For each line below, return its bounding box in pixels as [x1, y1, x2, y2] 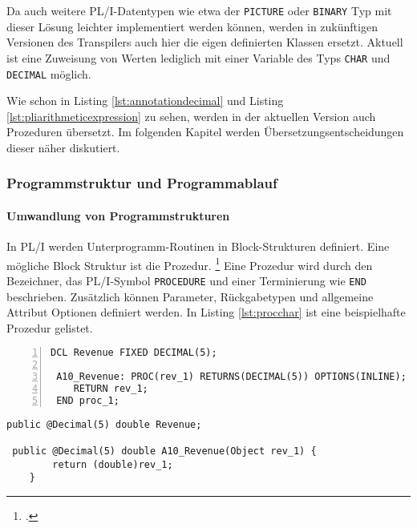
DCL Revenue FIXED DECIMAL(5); [51, 347, 217, 359]
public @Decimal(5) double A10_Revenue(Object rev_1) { [12, 445, 317, 457]
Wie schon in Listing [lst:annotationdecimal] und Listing [6, 92, 284, 109]
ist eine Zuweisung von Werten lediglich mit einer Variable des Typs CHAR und [6, 49, 391, 66]
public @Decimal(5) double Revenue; [6, 418, 202, 430]
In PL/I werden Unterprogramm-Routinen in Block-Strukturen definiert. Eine [6, 238, 390, 255]
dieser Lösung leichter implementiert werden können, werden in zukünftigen [6, 18, 378, 34]
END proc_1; [56, 394, 119, 406]
